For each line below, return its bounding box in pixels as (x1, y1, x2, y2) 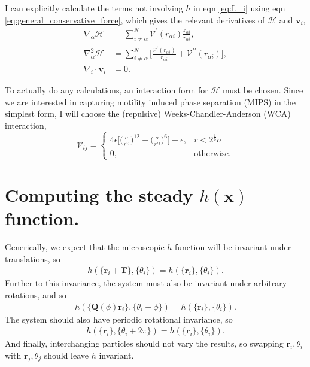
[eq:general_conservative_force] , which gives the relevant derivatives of (5, 13, 265, 26)
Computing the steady (5, 182, 193, 207)
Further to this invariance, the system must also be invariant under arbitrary (5, 277, 287, 289)
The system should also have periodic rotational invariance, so (5, 313, 233, 325)
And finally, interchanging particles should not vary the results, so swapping (5, 337, 284, 350)
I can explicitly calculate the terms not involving (5, 2, 183, 14)
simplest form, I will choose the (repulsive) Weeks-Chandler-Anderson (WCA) (5, 107, 291, 120)
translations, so (5, 252, 60, 265)
